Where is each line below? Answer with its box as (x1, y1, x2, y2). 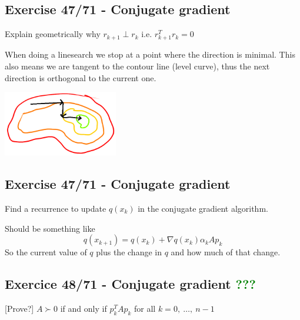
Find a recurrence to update (5, 202, 106, 214)
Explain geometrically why (5, 28, 101, 40)
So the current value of (5, 246, 87, 258)
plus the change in (96, 246, 162, 258)
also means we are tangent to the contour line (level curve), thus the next (5, 59, 270, 72)
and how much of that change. (171, 246, 281, 258)
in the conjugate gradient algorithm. (138, 202, 268, 214)
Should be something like (5, 222, 95, 234)
